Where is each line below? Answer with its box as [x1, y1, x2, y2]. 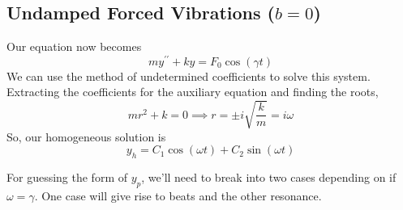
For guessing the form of [6, 169, 127, 185]
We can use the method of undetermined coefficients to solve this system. [6, 67, 371, 84]
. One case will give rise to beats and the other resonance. [34, 187, 322, 204]
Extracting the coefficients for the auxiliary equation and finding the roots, [6, 83, 379, 100]
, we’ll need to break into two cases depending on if [141, 169, 397, 185]
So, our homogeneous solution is [6, 128, 166, 145]
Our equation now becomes [6, 38, 142, 55]
